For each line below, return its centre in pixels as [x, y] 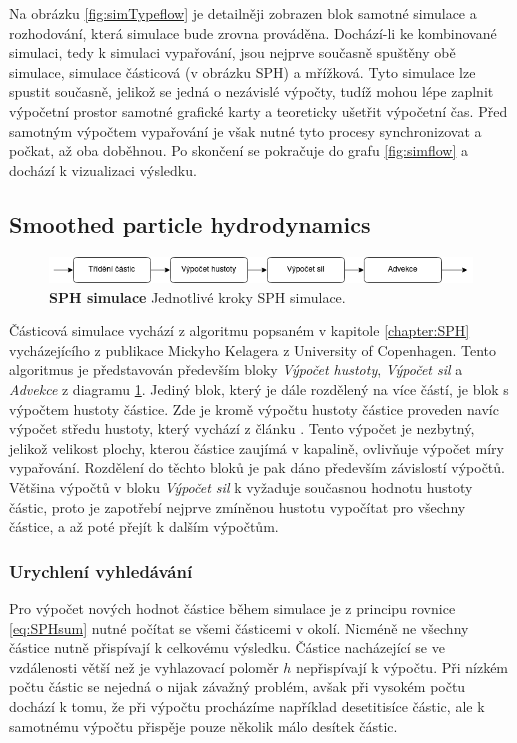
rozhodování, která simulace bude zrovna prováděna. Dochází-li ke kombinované [253, 32]
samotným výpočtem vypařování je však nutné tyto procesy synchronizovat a [245, 130]
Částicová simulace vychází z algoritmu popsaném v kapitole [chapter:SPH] [239, 330]
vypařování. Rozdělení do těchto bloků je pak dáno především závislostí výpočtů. [257, 467]
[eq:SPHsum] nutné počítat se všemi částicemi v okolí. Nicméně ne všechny [239, 627]
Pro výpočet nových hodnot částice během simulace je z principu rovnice [232, 607]
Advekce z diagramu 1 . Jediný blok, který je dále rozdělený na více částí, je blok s [259, 389]
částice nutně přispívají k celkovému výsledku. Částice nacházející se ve [227, 647]
